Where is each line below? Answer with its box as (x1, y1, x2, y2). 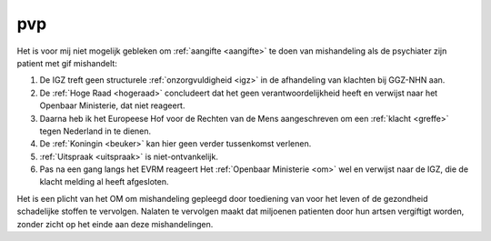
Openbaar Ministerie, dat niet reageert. (39, 100, 185, 111)
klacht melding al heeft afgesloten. (39, 176, 169, 187)
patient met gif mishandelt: (16, 57, 117, 68)
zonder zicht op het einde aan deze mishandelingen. (16, 218, 214, 229)
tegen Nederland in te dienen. (39, 126, 152, 136)
